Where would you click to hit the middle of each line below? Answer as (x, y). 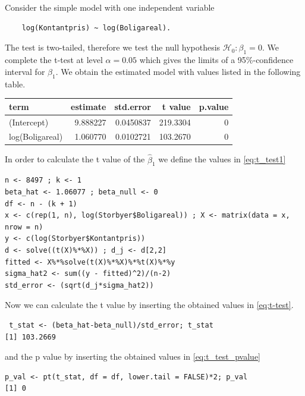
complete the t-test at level (54, 59)
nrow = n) (24, 227)
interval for (25, 71)
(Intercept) (29, 122)
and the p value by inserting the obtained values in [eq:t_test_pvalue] (133, 356)
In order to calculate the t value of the (75, 159)
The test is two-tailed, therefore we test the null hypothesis (113, 47)
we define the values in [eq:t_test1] (222, 159)
